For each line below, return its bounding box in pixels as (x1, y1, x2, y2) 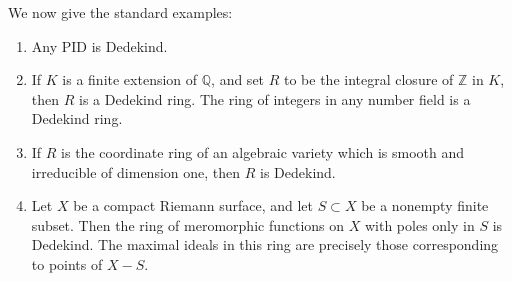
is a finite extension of (62, 69, 198, 90)
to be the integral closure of (284, 69, 454, 90)
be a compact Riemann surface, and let (73, 195, 313, 216)
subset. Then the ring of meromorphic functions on (31, 214, 345, 235)
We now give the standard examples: (8, 2, 233, 22)
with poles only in (364, 214, 475, 235)
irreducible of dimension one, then (31, 161, 241, 182)
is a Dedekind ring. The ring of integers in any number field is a (79, 88, 471, 109)
